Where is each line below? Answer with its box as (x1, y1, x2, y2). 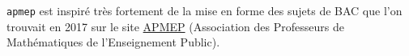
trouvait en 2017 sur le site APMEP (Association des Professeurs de (6, 18, 344, 34)
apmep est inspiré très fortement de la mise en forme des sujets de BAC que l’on (6, 2, 403, 18)
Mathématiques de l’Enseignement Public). (6, 34, 220, 50)
